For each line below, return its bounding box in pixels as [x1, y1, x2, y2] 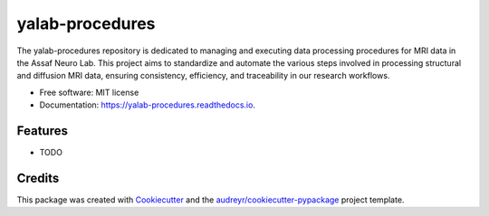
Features [16, 123, 68, 138]
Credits [16, 170, 60, 185]
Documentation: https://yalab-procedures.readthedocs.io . [39, 99, 255, 110]
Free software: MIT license [39, 87, 139, 98]
